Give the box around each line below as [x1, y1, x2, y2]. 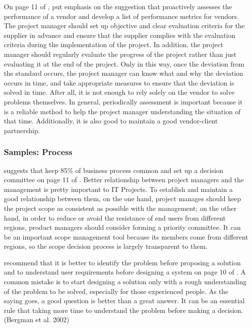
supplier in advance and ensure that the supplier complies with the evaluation [4, 30, 235, 40]
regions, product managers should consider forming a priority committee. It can [4, 222, 241, 232]
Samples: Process [4, 146, 72, 158]
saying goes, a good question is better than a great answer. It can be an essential [4, 295, 245, 306]
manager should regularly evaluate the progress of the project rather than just [4, 49, 236, 59]
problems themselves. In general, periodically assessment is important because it [4, 96, 243, 106]
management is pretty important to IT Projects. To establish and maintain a [4, 184, 233, 194]
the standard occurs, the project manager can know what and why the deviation [4, 68, 243, 78]
